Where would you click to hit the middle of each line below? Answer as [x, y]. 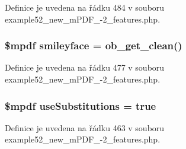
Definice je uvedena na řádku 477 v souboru [85, 67]
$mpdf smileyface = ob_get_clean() [94, 45]
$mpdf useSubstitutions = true [81, 105]
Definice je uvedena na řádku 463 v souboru [85, 127]
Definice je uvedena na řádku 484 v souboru [85, 7]
